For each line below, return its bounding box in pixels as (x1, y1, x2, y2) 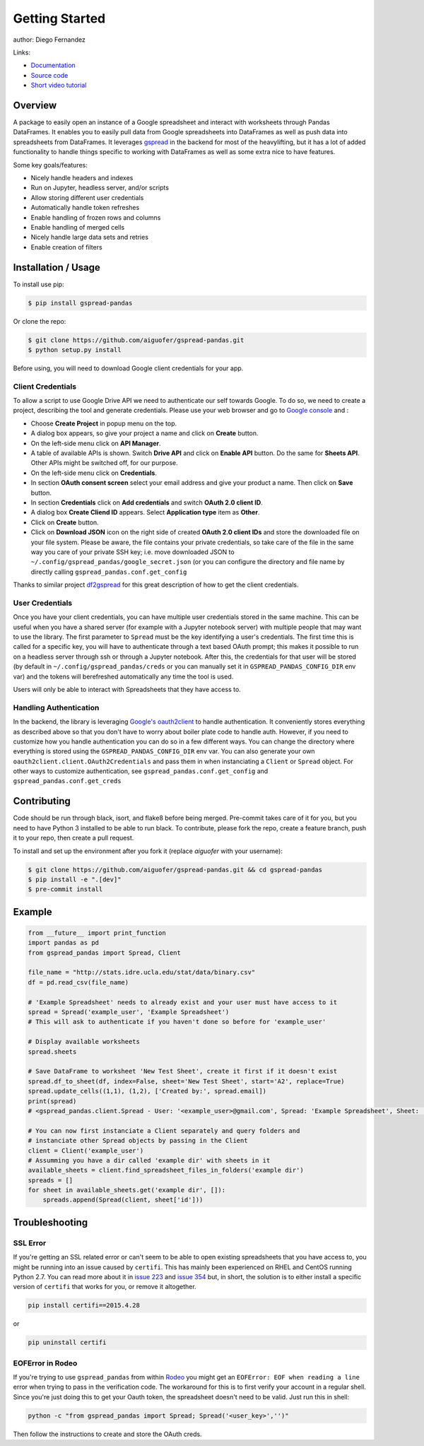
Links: (13, 48, 31, 57)
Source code (30, 71, 69, 79)
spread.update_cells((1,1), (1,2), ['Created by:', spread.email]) (28, 1087, 267, 1095)
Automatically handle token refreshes (30, 204, 140, 212)
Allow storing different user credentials (30, 193, 144, 201)
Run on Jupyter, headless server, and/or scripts (30, 184, 170, 192)
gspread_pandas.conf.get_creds (13, 777, 122, 785)
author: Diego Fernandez (13, 35, 86, 44)
